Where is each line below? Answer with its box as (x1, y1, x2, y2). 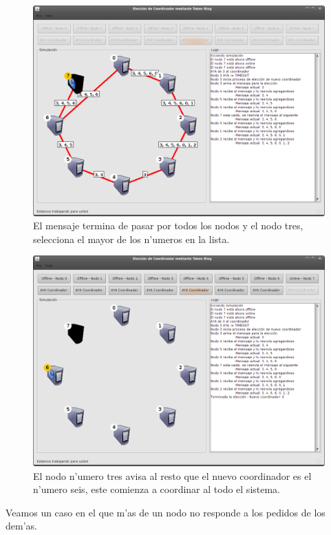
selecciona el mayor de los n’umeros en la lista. (33, 231, 230, 246)
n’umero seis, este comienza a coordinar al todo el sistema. (33, 482, 281, 496)
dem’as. (6, 518, 37, 533)
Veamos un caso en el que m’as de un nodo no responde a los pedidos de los (6, 505, 325, 519)
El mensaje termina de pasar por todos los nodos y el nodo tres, (33, 218, 303, 233)
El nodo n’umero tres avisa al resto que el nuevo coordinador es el (33, 468, 312, 483)
